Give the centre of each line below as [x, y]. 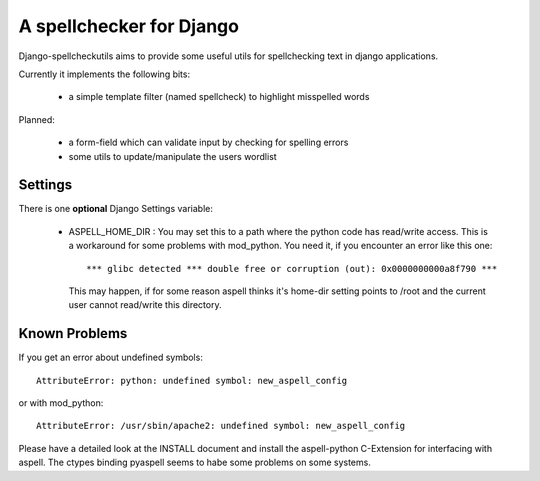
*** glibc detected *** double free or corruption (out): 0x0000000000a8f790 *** [292, 268]
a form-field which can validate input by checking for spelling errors [208, 142]
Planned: [36, 119]
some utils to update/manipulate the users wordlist [172, 156]
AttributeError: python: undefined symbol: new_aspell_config [192, 380]
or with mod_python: [61, 403]
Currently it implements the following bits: [104, 74]
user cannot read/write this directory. [145, 305]
